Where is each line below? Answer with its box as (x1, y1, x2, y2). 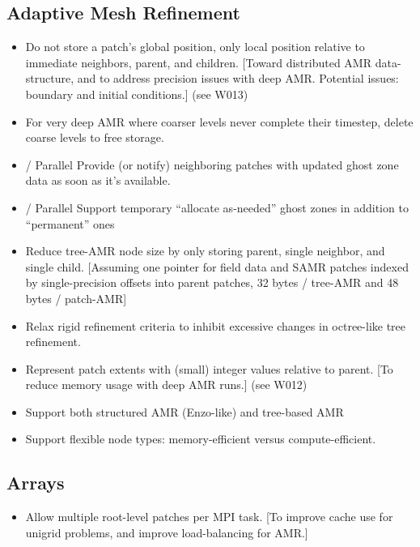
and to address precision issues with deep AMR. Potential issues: (77, 70, 399, 87)
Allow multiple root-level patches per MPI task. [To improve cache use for (25, 508, 393, 525)
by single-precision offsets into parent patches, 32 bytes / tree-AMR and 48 (25, 274, 399, 291)
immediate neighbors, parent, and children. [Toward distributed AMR (25, 53, 372, 71)
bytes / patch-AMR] (25, 289, 127, 306)
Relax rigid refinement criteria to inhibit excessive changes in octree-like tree (25, 317, 406, 334)
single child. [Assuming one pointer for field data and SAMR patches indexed (25, 258, 409, 275)
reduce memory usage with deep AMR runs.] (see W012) (25, 376, 308, 393)
